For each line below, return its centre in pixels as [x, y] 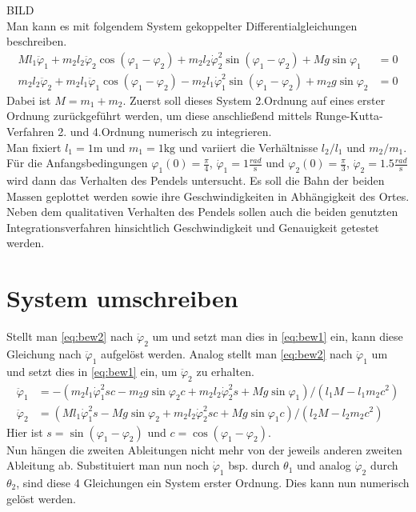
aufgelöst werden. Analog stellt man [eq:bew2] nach [227, 353]
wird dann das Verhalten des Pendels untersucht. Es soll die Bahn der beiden [196, 180]
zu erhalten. [225, 371]
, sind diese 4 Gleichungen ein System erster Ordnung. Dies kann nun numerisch [213, 482]
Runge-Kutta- [349, 116]
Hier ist [25, 432]
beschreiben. [37, 41]
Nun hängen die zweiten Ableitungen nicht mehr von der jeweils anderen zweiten [204, 449]
